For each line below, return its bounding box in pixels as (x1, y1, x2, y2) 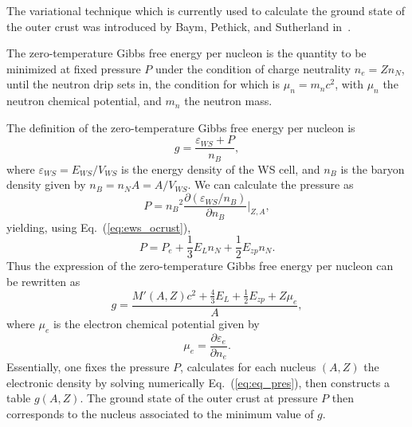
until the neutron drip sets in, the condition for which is (6, 76, 280, 92)
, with (335, 76, 363, 92)
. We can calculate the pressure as (187, 176, 354, 193)
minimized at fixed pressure (6, 60, 141, 76)
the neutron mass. (184, 92, 273, 109)
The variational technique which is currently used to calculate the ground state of (6, 2, 406, 18)
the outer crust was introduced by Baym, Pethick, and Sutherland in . (6, 18, 351, 34)
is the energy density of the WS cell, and (120, 160, 320, 177)
